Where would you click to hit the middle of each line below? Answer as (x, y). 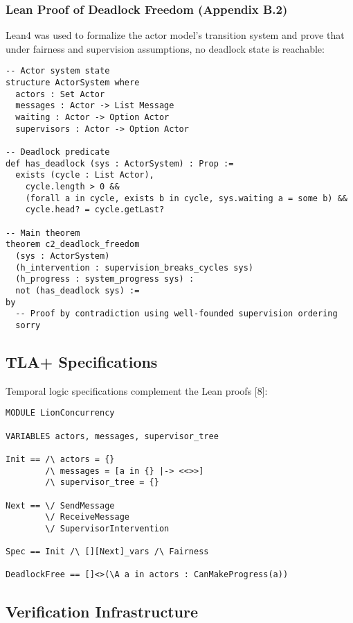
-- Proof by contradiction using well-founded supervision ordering (176, 314)
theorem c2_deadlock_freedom (73, 245)
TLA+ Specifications (82, 361)
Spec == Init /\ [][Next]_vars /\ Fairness (107, 552)
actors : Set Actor (60, 94)
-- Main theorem (43, 233)
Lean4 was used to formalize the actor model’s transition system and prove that (175, 35)
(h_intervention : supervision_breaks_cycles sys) (134, 267)
